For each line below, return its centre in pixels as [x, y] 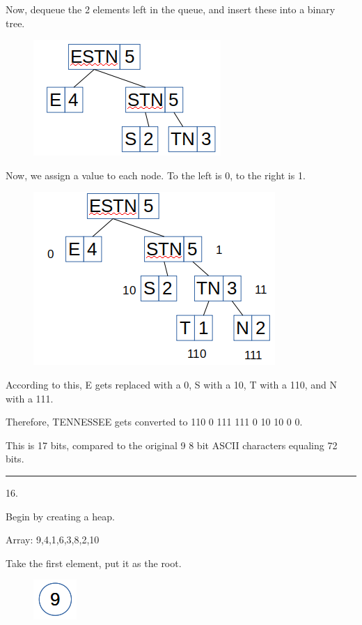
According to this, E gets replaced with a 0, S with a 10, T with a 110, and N [172, 384]
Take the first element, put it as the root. [94, 563]
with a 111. [30, 398]
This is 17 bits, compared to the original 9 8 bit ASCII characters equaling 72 [172, 445]
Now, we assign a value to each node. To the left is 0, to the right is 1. [156, 175]
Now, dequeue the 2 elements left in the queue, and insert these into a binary [171, 9]
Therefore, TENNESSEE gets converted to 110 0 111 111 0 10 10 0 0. [154, 422]
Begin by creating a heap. [60, 516]
